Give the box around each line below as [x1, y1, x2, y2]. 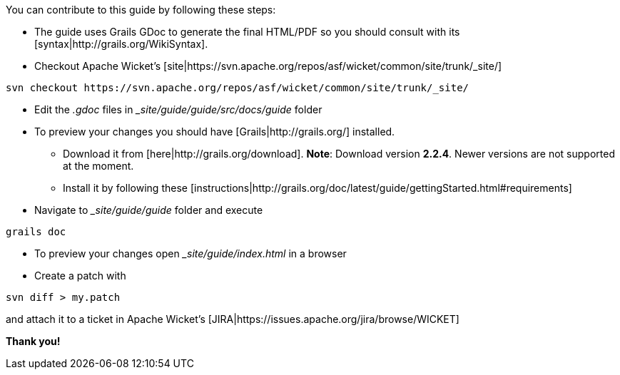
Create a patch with [34, 269, 126, 282]
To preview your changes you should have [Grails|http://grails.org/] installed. [34, 125, 395, 138]
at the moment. [63, 160, 134, 172]
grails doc [6, 226, 66, 237]
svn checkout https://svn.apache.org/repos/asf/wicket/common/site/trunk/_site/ [6, 82, 469, 93]
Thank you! [6, 335, 61, 347]
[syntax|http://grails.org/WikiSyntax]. [34, 38, 208, 50]
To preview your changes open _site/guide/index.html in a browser [34, 247, 347, 260]
